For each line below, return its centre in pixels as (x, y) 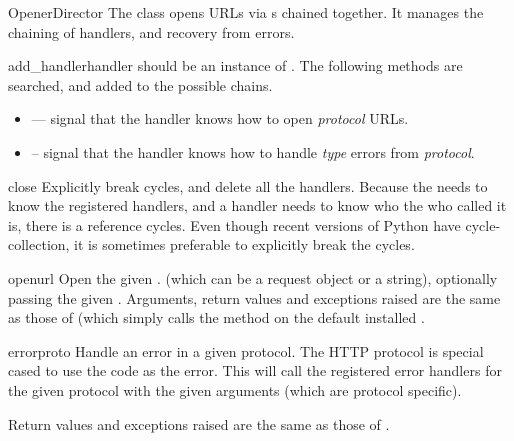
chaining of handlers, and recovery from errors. (151, 31)
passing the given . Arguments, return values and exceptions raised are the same (254, 297)
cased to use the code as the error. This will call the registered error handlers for (255, 370)
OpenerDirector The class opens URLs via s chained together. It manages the (246, 12)
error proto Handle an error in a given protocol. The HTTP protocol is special (246, 350)
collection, (39, 244)
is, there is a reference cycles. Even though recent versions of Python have (234, 224)
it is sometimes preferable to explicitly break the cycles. (244, 244)
